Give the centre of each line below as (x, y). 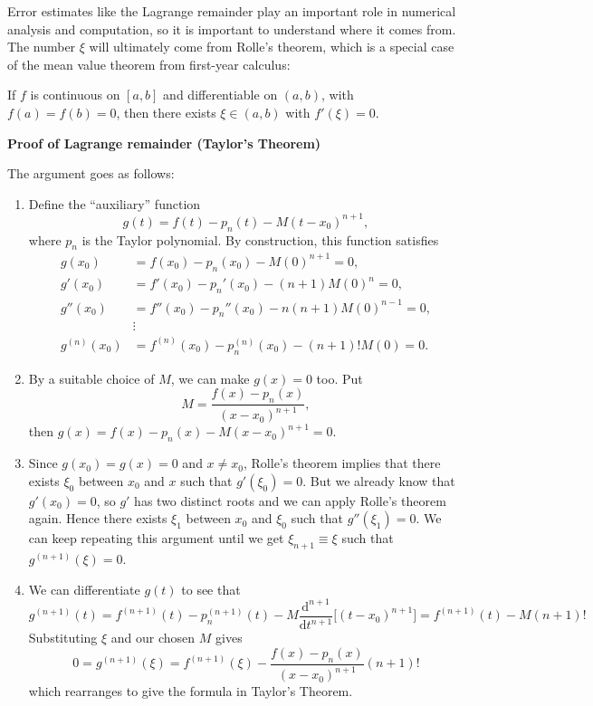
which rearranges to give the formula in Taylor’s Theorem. (191, 691)
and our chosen (153, 638)
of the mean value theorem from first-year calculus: (149, 64)
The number (42, 47)
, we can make (210, 378)
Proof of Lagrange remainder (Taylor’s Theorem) (164, 143)
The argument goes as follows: (91, 173)
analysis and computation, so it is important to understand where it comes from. (232, 29)
